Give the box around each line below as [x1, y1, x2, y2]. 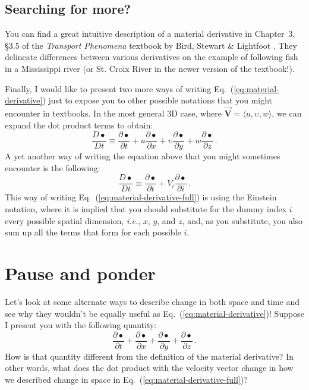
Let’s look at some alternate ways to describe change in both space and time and [5, 295, 300, 307]
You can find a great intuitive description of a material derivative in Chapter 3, [5, 27, 295, 40]
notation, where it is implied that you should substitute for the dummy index [5, 203, 287, 215]
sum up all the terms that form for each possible [5, 226, 181, 238]
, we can [272, 106, 302, 119]
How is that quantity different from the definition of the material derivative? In [5, 350, 294, 362]
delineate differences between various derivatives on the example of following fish [5, 51, 298, 63]
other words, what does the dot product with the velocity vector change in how [5, 361, 294, 374]
